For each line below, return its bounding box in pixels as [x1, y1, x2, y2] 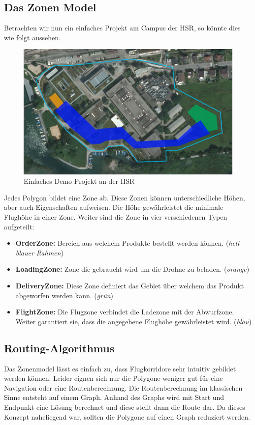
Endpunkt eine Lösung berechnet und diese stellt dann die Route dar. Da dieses [4, 401, 245, 412]
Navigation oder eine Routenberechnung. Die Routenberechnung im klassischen [4, 382, 243, 393]
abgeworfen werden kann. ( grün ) [15, 290, 113, 300]
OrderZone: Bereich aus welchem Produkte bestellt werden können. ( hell [15, 238, 240, 248]
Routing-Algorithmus [4, 340, 115, 355]
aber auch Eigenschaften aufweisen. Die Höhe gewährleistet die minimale [4, 202, 223, 212]
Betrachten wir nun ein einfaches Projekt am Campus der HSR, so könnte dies [4, 23, 241, 33]
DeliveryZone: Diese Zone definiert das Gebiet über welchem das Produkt [15, 281, 244, 291]
